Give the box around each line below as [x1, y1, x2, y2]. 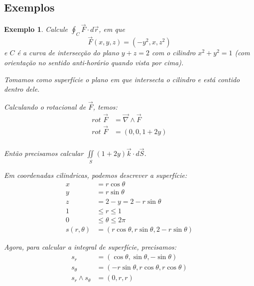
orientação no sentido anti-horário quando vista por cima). [4, 57, 184, 68]
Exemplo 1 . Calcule [4, 24, 68, 34]
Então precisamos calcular [4, 148, 84, 158]
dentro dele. [4, 84, 40, 94]
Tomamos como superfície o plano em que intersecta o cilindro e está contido [4, 74, 240, 84]
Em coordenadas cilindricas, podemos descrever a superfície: [4, 169, 187, 180]
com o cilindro [151, 47, 196, 58]
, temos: [93, 102, 118, 112]
